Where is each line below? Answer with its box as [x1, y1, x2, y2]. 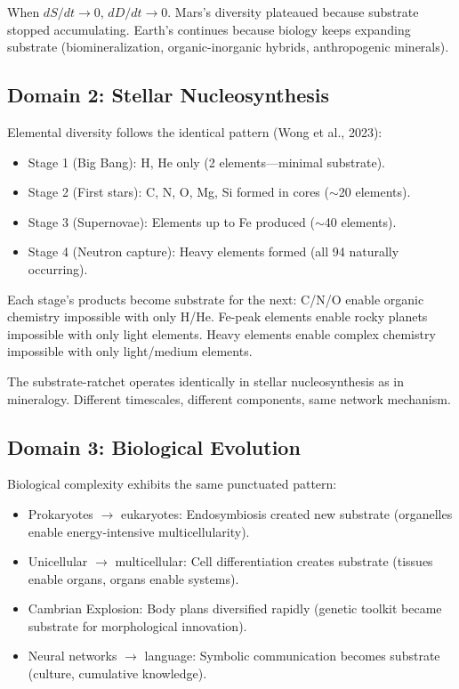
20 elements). [338, 182, 411, 201]
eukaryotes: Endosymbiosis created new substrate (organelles [120, 504, 453, 523]
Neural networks [28, 646, 117, 665]
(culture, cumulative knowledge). [28, 664, 207, 683]
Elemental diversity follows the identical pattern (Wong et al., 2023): [7, 122, 382, 141]
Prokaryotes [28, 504, 93, 523]
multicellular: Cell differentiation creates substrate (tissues [115, 552, 433, 571]
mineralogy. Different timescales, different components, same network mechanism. [7, 389, 451, 408]
